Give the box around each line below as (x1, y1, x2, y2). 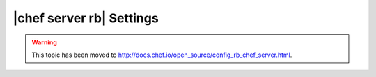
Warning (31, 38, 57, 46)
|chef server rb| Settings (13, 10, 159, 26)
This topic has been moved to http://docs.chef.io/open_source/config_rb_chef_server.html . (31, 51, 292, 59)
